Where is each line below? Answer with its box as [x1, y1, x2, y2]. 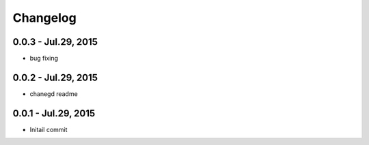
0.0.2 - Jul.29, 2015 [12, 71, 98, 83]
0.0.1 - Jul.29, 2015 [12, 108, 96, 119]
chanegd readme [29, 89, 78, 98]
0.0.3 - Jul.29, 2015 [12, 36, 98, 48]
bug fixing [29, 54, 58, 63]
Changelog [12, 10, 77, 25]
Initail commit [29, 125, 68, 133]
